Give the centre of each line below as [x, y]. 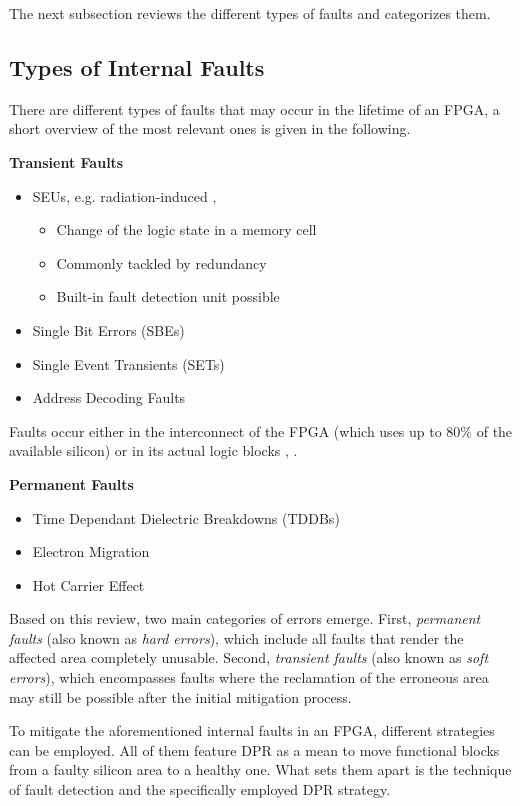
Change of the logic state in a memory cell [186, 229]
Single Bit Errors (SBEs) [108, 329]
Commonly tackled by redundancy [161, 262]
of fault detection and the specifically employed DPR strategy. [200, 789]
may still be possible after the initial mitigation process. [180, 696]
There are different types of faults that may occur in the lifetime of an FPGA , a [254, 108]
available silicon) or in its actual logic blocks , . [153, 450]
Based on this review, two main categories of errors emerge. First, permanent [245, 618]
